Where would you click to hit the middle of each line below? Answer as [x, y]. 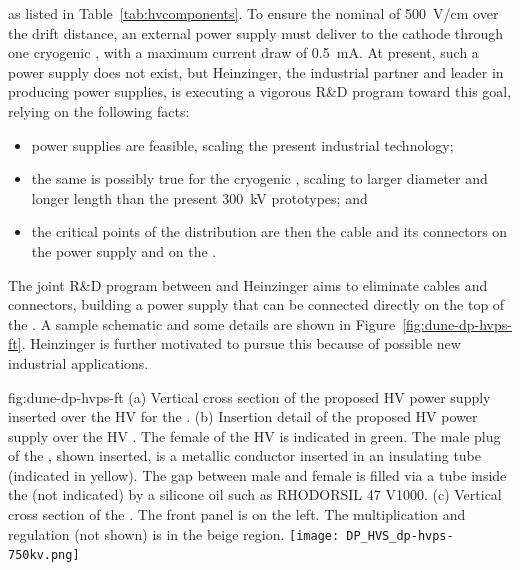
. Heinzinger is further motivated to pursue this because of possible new [241, 343]
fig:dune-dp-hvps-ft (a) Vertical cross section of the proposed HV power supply [249, 396]
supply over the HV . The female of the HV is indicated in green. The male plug [254, 435]
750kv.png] [44, 555]
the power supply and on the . [124, 250]
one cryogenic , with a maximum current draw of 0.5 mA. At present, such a [243, 52]
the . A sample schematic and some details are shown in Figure [202, 323]
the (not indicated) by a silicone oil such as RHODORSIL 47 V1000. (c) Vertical [255, 494]
